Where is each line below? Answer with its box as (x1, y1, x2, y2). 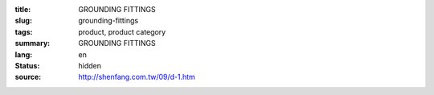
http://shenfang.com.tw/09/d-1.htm (78, 72, 196, 82)
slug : (14, 16, 32, 26)
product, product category (78, 27, 166, 36)
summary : (14, 39, 51, 48)
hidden (78, 60, 102, 70)
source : (14, 72, 42, 82)
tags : (14, 27, 33, 36)
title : (14, 5, 31, 14)
